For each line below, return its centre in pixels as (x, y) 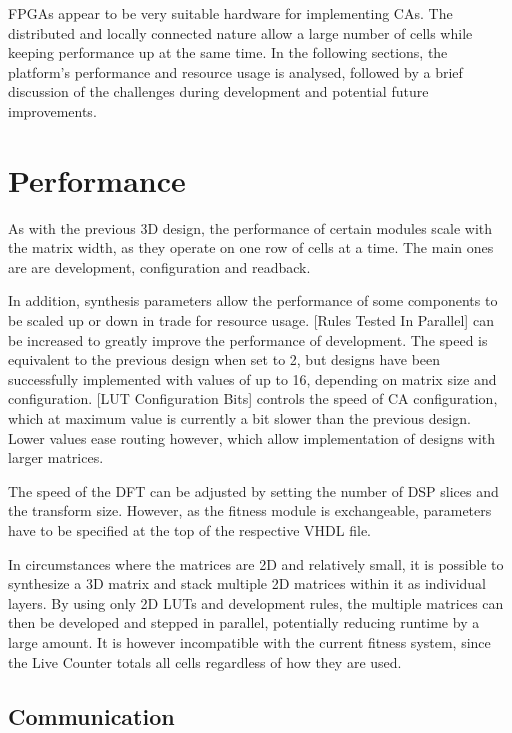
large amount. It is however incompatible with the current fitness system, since (249, 641)
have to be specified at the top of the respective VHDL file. (189, 530)
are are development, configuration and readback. (159, 266)
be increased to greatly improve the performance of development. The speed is (248, 339)
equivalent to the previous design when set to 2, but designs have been (224, 359)
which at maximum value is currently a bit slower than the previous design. (239, 418)
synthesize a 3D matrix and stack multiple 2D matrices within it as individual (247, 583)
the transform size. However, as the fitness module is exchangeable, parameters (250, 510)
